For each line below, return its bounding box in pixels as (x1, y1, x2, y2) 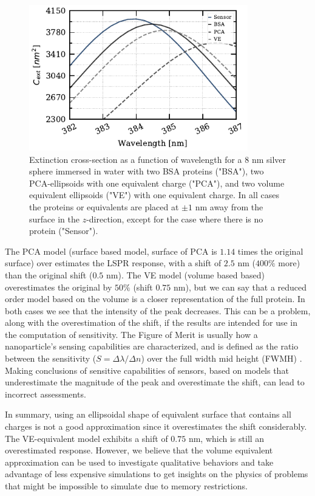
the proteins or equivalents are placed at (29, 200, 179, 213)
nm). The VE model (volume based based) (106, 268, 265, 281)
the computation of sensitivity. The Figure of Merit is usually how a (5, 328, 258, 340)
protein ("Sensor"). (29, 224, 98, 237)
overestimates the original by (5, 280, 112, 293)
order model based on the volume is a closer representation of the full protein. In (5, 292, 305, 305)
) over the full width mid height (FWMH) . (141, 352, 302, 365)
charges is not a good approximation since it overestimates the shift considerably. (5, 420, 307, 433)
